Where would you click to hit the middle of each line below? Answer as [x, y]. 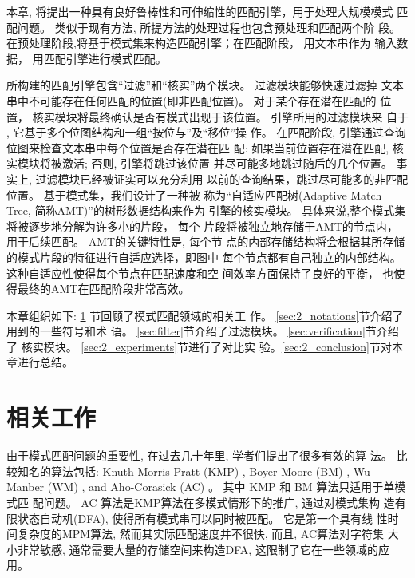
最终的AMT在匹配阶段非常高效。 [103, 289]
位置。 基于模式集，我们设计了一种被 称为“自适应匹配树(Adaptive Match [194, 194]
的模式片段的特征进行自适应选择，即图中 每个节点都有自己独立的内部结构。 [204, 257]
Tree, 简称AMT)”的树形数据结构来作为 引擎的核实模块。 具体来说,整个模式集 [206, 210]
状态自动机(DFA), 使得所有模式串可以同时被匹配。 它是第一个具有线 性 [202, 518]
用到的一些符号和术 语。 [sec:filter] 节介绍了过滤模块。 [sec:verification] [186, 331]
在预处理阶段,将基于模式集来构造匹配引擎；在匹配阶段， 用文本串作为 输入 [202, 43]
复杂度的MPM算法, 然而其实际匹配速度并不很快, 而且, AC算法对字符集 [201, 534]
